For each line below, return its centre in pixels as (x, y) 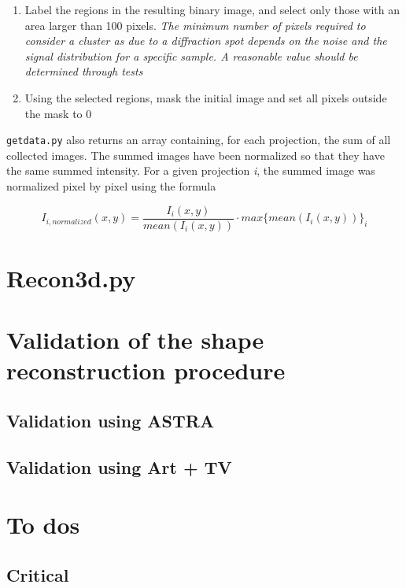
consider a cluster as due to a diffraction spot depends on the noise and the (206, 41)
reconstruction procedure (146, 370)
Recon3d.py (71, 277)
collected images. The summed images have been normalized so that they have (196, 155)
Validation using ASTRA (111, 420)
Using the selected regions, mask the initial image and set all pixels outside (206, 97)
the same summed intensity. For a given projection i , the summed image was (191, 170)
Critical (38, 574)
